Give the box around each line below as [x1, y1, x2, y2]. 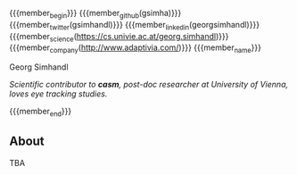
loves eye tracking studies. [9, 88, 108, 99]
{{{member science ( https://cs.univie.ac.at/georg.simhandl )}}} [9, 30, 229, 44]
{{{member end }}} [9, 106, 72, 119]
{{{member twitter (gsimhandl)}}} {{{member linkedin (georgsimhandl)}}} [9, 19, 260, 32]
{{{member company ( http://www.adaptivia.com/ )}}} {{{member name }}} [9, 42, 261, 55]
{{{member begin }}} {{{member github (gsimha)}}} [9, 8, 182, 21]
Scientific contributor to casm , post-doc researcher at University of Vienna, [9, 79, 288, 90]
